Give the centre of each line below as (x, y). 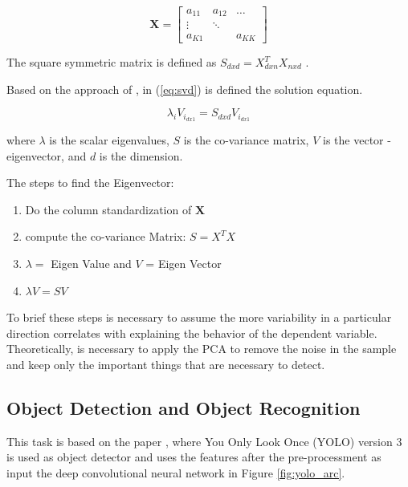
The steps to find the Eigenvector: (90, 183)
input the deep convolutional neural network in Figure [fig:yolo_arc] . (176, 472)
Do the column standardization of (108, 209)
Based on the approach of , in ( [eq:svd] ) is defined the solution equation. (185, 89)
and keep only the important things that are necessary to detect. (166, 364)
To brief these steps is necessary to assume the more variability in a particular (199, 317)
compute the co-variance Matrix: (106, 236)
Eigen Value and (91, 264)
